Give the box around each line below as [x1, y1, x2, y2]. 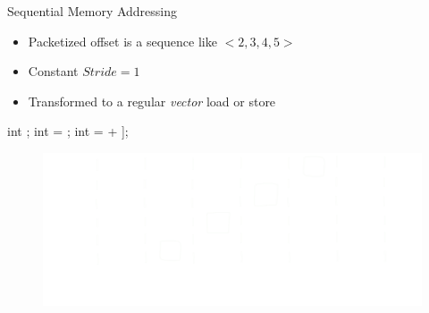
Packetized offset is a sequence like [28, 31, 217, 50]
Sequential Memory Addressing [7, 2, 178, 20]
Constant [28, 62, 79, 80]
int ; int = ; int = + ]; [7, 122, 129, 140]
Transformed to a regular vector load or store [28, 91, 276, 110]
